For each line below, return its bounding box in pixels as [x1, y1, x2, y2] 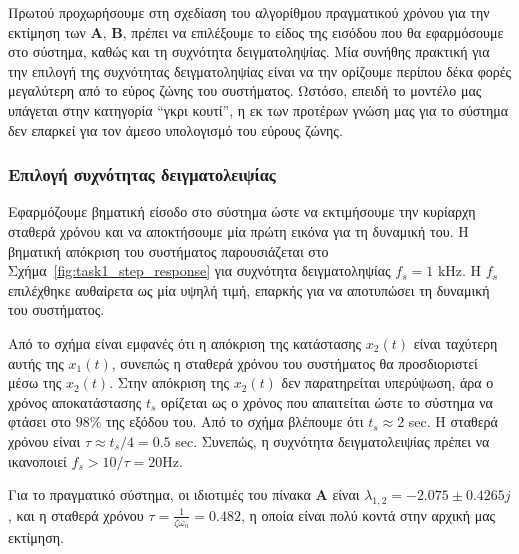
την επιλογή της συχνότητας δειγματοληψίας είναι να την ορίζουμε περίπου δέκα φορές [8, 60, 512, 81]
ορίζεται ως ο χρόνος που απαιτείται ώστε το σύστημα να [161, 391, 493, 412]
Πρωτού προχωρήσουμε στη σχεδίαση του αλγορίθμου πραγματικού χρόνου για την [8, 2, 490, 22]
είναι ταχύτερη [413, 332, 498, 353]
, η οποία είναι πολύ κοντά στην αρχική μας [240, 504, 496, 525]
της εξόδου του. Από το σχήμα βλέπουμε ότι [106, 411, 364, 432]
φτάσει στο [8, 411, 72, 432]
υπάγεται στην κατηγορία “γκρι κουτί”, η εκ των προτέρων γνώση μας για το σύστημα [8, 99, 509, 120]
